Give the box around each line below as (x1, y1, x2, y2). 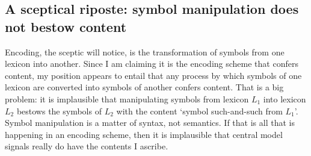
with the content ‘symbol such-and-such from (116, 104, 283, 117)
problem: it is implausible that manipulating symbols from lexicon (5, 92, 249, 105)
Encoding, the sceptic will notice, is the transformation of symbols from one (5, 45, 285, 58)
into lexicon (263, 92, 306, 105)
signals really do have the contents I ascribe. (5, 140, 168, 152)
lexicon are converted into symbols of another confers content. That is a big (5, 81, 284, 93)
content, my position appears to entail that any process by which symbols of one (5, 69, 302, 81)
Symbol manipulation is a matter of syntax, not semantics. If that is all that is (5, 116, 295, 129)
